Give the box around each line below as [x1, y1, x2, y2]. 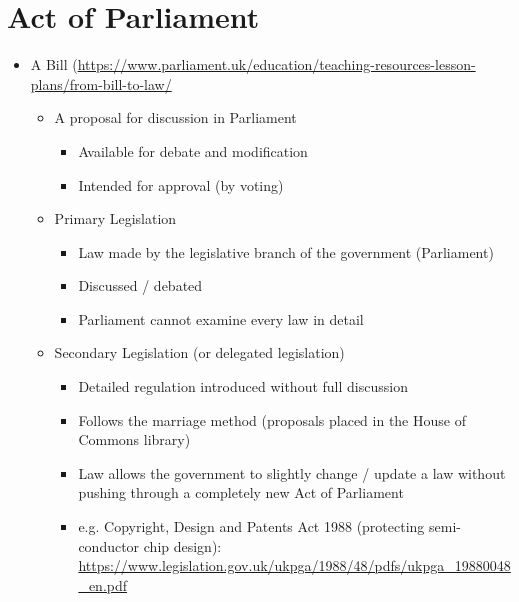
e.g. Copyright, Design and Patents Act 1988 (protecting [78, 516, 425, 537]
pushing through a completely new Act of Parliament [78, 482, 404, 503]
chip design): [143, 535, 222, 556]
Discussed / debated [78, 275, 203, 296]
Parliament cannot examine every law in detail [78, 308, 364, 329]
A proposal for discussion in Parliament [54, 107, 297, 128]
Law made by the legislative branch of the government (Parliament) [78, 241, 494, 262]
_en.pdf [78, 574, 128, 595]
